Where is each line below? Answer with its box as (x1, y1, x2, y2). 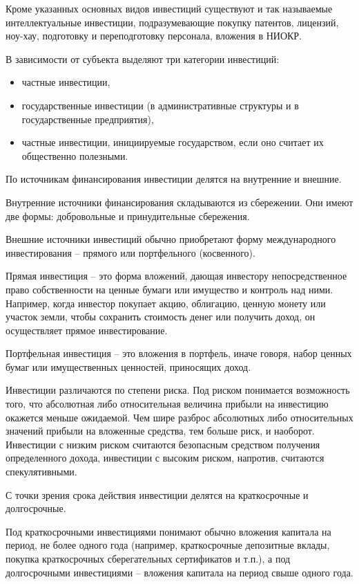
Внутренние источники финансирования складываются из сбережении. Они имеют (6, 194, 353, 209)
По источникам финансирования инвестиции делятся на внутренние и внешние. (6, 172, 342, 186)
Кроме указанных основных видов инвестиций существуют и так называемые (6, 1, 333, 15)
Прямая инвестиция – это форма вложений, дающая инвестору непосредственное (6, 268, 347, 283)
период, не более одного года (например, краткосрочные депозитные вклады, (6, 538, 330, 552)
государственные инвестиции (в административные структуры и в (21, 98, 299, 112)
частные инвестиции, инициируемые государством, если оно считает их (21, 135, 324, 149)
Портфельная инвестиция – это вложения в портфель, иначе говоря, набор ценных (6, 346, 352, 361)
